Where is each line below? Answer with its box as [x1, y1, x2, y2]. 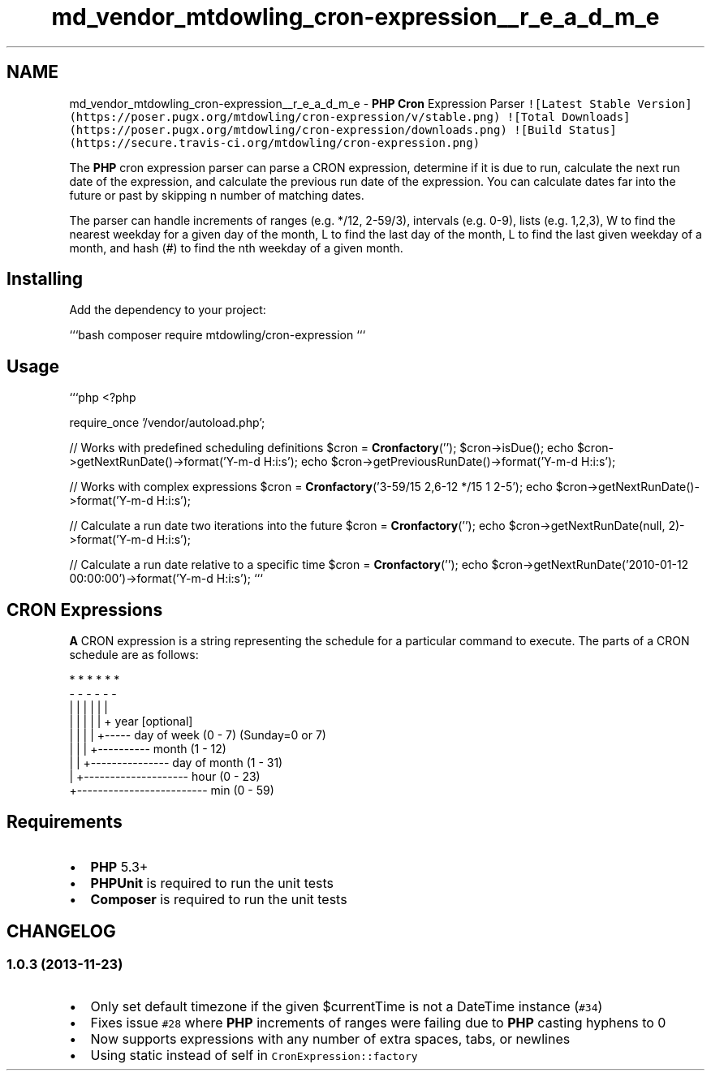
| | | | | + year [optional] [69, 714, 193, 729]
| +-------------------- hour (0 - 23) [69, 769, 261, 784]
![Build [514, 123, 562, 136]
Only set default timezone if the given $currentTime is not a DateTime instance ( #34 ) [90, 998, 603, 1015]
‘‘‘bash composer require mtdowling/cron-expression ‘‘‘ [69, 328, 366, 342]
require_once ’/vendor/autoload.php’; [69, 416, 265, 430]
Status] [568, 123, 617, 136]
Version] [637, 97, 692, 110]
